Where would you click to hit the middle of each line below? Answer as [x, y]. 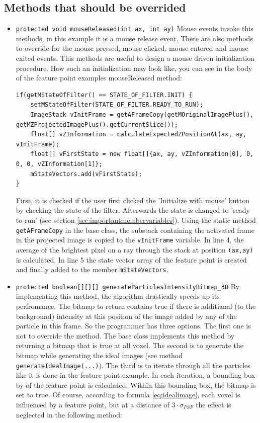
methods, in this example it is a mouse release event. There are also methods [134, 38]
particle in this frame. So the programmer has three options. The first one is [133, 326]
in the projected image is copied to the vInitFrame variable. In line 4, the [130, 240]
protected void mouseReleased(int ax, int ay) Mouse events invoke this [135, 28]
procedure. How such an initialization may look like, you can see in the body [134, 68]
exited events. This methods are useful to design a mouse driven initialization [135, 58]
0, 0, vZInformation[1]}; [59, 164]
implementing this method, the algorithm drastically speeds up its [118, 296]
